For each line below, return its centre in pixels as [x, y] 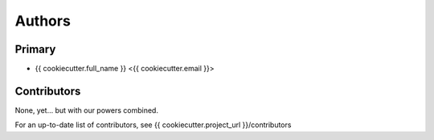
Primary [35, 49]
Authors [43, 21]
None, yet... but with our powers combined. [86, 110]
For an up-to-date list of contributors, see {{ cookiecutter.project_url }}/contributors [153, 125]
